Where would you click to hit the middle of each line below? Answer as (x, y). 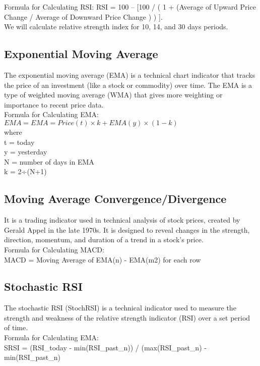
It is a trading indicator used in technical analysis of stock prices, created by (122, 220)
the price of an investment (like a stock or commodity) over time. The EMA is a (128, 85)
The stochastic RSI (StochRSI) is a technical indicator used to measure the (120, 308)
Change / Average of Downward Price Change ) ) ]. (83, 16)
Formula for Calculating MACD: (54, 249)
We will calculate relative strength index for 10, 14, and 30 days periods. (116, 27)
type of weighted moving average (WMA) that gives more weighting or (113, 95)
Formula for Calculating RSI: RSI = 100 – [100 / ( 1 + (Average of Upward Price (130, 7)
